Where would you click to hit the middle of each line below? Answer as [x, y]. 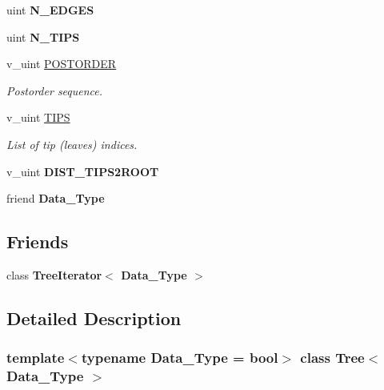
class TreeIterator [54, 274]
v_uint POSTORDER [62, 64]
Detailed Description [94, 318]
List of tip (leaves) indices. [72, 144]
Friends [38, 241]
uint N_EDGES [50, 10]
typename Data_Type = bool [180, 358]
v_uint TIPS [38, 117]
